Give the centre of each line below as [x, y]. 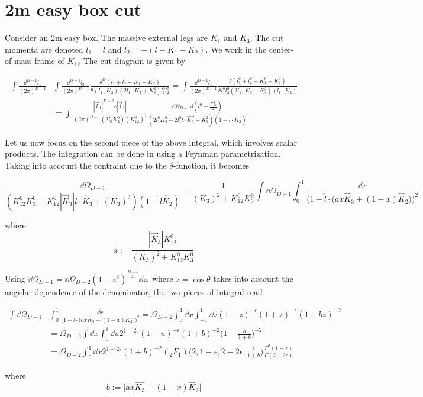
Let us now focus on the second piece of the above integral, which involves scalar [151, 142]
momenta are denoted [44, 49]
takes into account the [253, 278]
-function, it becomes [211, 165]
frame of [49, 61]
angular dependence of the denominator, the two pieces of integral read [134, 291]
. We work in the [236, 49]
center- [281, 49]
